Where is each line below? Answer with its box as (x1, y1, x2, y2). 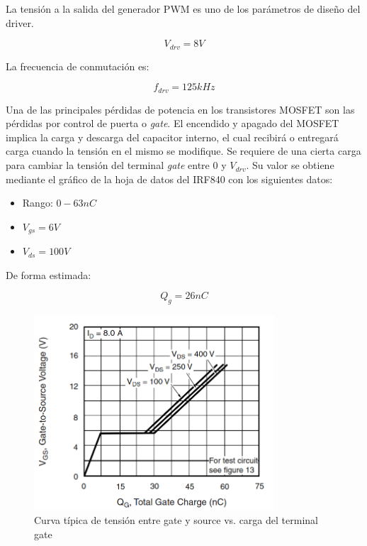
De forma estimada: (6, 267, 91, 282)
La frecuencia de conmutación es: (6, 58, 149, 73)
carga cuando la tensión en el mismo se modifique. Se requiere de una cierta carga (6, 143, 361, 158)
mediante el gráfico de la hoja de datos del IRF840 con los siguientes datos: (6, 171, 333, 186)
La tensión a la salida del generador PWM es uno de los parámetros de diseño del (6, 1, 361, 16)
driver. (6, 15, 34, 30)
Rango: (22, 195, 53, 210)
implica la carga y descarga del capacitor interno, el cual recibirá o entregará (6, 129, 339, 144)
